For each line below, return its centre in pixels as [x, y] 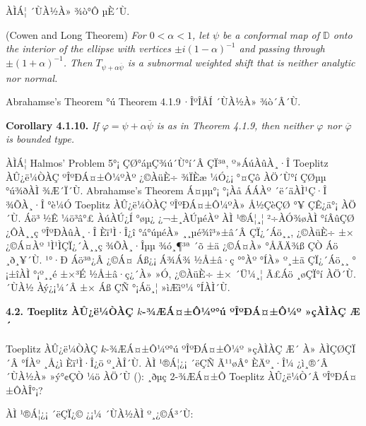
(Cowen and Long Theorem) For [76, 34]
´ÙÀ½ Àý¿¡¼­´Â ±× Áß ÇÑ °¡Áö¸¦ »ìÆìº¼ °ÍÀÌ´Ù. [118, 287]
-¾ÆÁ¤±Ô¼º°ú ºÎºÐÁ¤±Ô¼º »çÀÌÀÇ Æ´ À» [211, 349]
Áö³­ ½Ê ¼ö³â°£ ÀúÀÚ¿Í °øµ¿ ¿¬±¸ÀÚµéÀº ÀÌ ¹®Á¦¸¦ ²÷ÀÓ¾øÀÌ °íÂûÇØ [189, 218]
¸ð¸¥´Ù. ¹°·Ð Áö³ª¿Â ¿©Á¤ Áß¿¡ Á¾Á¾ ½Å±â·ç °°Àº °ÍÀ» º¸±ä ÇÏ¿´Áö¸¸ [177, 260]
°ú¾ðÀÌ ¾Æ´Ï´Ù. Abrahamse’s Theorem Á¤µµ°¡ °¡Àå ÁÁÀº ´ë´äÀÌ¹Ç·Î [166, 190]
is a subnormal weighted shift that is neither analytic [241, 62]
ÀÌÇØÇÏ [337, 349]
